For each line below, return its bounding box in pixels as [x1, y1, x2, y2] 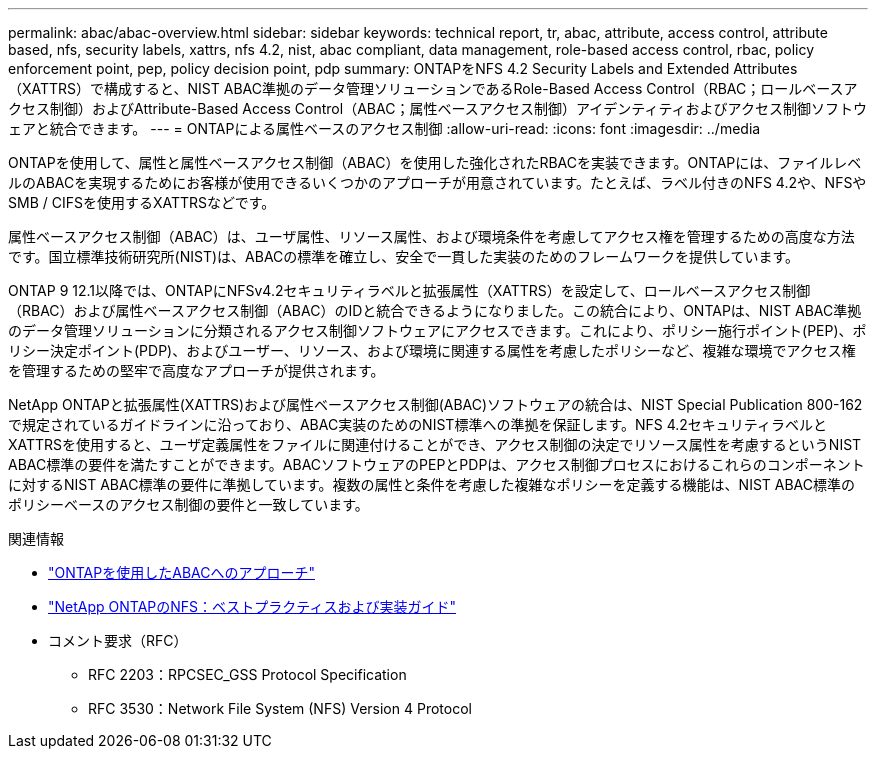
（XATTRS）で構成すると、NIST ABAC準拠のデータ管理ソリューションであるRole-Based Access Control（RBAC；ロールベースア [8, 80, 858, 97]
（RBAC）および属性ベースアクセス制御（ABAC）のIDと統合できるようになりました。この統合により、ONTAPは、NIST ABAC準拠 [8, 302, 862, 319]
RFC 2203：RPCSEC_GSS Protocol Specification [88, 666, 407, 683]
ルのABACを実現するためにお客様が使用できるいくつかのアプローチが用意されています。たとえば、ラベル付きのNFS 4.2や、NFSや [8, 174, 867, 191]
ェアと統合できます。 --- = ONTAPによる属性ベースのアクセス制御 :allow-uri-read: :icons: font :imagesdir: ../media [8, 120, 761, 137]
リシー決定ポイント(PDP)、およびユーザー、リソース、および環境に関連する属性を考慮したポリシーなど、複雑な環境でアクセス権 [8, 342, 856, 359]
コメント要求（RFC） [48, 632, 188, 649]
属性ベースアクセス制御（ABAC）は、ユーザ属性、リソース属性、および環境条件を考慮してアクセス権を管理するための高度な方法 [8, 228, 855, 245]
